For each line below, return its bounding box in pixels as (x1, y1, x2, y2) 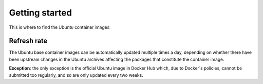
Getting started (9, 7, 72, 18)
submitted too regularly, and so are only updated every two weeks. (9, 72, 143, 78)
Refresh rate (9, 37, 48, 45)
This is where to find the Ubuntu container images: (9, 24, 111, 30)
